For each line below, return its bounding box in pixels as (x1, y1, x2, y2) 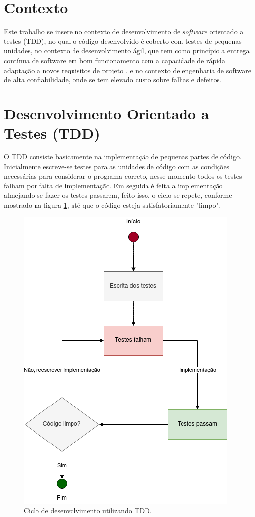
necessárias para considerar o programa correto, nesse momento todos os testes (4, 171, 242, 181)
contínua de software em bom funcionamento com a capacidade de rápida (4, 55, 225, 65)
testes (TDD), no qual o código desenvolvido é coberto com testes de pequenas (4, 36, 242, 46)
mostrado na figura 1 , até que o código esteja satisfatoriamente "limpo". (4, 199, 220, 210)
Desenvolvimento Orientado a (4, 103, 209, 123)
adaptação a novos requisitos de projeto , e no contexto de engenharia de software (4, 65, 251, 75)
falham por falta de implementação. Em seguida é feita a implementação (4, 180, 223, 190)
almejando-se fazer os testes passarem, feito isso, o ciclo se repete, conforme (4, 190, 232, 200)
